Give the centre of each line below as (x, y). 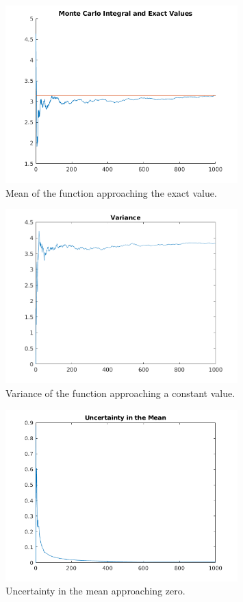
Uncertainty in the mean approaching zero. (95, 591)
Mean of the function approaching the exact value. (111, 192)
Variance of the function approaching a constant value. (120, 393)
